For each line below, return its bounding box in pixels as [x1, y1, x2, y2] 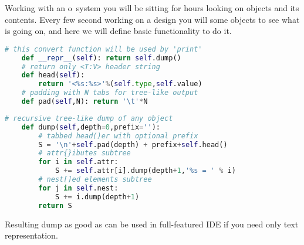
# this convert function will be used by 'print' [5, 45, 202, 53]
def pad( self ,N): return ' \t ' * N [21, 97, 148, 106]
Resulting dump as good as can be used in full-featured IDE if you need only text [5, 217, 299, 230]
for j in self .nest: [38, 183, 119, 192]
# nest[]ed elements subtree [38, 175, 152, 184]
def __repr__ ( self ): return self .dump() [21, 53, 181, 62]
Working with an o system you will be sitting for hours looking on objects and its [5, 2, 299, 13]
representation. [5, 229, 58, 241]
